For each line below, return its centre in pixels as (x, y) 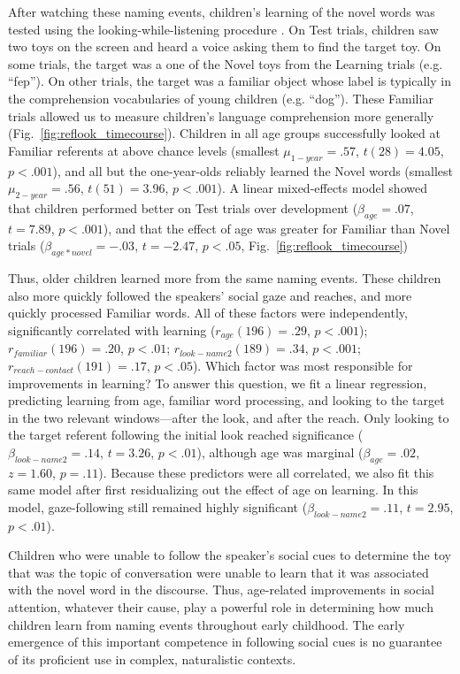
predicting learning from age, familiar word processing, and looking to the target (226, 400)
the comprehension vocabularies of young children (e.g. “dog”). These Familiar (221, 98)
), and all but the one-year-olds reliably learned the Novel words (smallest (253, 170)
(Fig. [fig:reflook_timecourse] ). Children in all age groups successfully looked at (224, 133)
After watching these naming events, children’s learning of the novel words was (222, 11)
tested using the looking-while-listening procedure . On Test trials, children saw (223, 29)
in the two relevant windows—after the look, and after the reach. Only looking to (229, 417)
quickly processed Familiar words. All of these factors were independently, (208, 313)
